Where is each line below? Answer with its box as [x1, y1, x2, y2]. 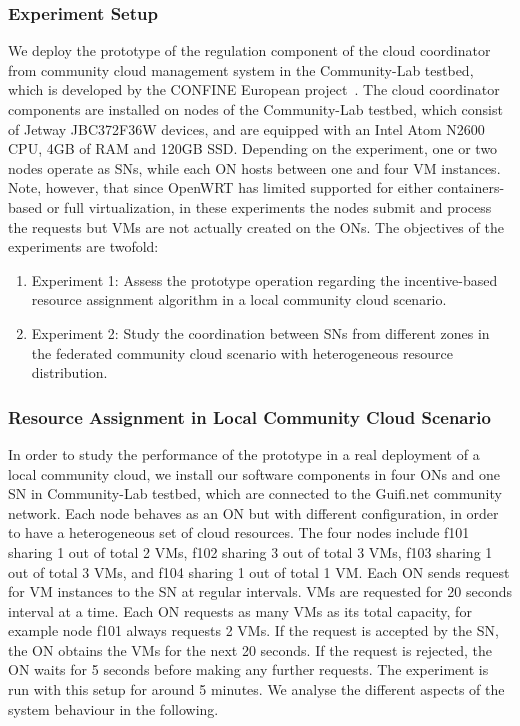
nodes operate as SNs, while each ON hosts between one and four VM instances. [8, 157, 501, 178]
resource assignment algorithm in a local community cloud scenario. [31, 289, 447, 310]
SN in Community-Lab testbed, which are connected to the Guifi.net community [8, 483, 502, 504]
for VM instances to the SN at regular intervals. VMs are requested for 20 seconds [8, 581, 512, 602]
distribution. [31, 362, 108, 383]
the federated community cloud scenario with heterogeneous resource [31, 342, 453, 363]
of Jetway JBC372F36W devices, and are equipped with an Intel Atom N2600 [8, 118, 485, 139]
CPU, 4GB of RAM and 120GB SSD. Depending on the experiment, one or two [8, 138, 498, 159]
